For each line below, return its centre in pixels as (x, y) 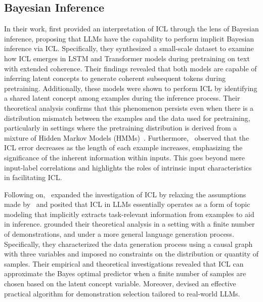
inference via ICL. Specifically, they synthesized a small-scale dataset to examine (129, 48)
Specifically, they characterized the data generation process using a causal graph (128, 244)
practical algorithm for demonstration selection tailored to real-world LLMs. (122, 293)
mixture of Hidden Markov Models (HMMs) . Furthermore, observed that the (127, 137)
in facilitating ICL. (33, 177)
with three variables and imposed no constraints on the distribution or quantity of (131, 254)
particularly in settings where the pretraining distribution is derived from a (121, 128)
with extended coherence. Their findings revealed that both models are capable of (130, 68)
